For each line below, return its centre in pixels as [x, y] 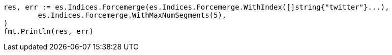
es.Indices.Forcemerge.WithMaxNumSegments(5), [132, 15]
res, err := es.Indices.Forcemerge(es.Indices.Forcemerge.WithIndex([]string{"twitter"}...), [197, 7]
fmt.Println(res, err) [49, 31]
